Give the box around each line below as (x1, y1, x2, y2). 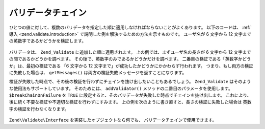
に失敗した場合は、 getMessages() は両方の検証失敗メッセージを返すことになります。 (9, 69, 186, 75)
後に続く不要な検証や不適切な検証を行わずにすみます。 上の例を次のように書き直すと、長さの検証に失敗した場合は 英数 (9, 99, 252, 105)
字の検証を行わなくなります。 (9, 106, 69, 112)
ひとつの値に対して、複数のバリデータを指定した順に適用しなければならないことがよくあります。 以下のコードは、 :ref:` (9, 24, 252, 30)
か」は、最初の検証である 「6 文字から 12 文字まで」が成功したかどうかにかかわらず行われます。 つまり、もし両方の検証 (9, 63, 254, 68)
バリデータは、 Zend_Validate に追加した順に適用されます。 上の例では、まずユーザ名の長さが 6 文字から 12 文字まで (9, 49, 251, 55)
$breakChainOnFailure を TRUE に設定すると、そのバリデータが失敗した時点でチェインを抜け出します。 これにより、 (9, 92, 252, 98)
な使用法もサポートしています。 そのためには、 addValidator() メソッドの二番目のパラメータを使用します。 (9, 86, 233, 91)
